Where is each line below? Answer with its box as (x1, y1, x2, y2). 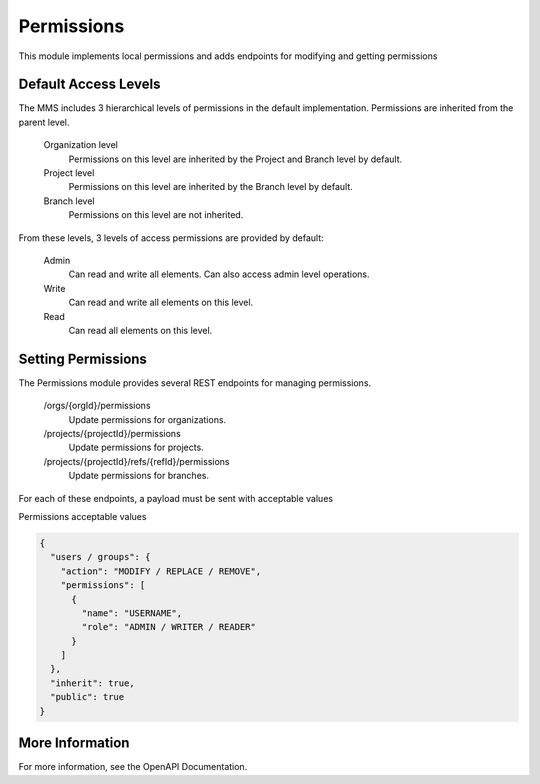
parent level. (18, 116, 70, 128)
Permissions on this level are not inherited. (68, 209, 244, 221)
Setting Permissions (18, 350, 147, 367)
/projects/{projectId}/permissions (43, 428, 182, 439)
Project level (43, 167, 95, 179)
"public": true (50, 691, 125, 703)
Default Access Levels (18, 76, 161, 93)
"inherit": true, (50, 677, 135, 689)
